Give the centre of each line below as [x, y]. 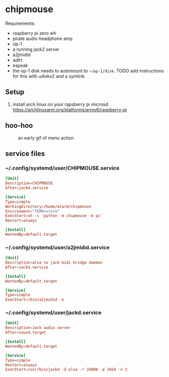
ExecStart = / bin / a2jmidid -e [35, 300]
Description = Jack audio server [38, 328]
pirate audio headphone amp [43, 38]
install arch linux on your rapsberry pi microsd [60, 104]
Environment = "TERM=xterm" [32, 211]
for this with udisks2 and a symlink [48, 76]
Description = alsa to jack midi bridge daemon [54, 263]
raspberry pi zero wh [34, 33]
